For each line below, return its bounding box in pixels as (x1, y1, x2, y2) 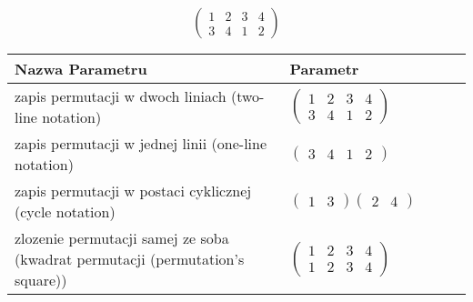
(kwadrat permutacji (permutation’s (15, 248, 245, 270)
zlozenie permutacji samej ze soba (15, 227, 229, 249)
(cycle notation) (15, 201, 116, 223)
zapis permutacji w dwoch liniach (15, 86, 226, 107)
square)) (15, 269, 67, 291)
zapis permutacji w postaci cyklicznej (15, 180, 252, 202)
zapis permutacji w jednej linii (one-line (15, 133, 267, 155)
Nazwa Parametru (15, 58, 147, 80)
